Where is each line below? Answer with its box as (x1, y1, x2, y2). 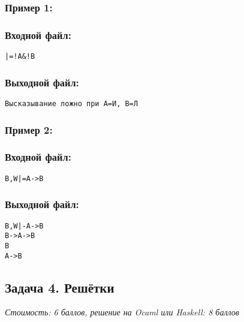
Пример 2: (5, 122, 53, 137)
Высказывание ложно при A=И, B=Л (5, 99, 138, 108)
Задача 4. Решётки (5, 278, 115, 296)
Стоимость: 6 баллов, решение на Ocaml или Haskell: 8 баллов (5, 306, 239, 318)
